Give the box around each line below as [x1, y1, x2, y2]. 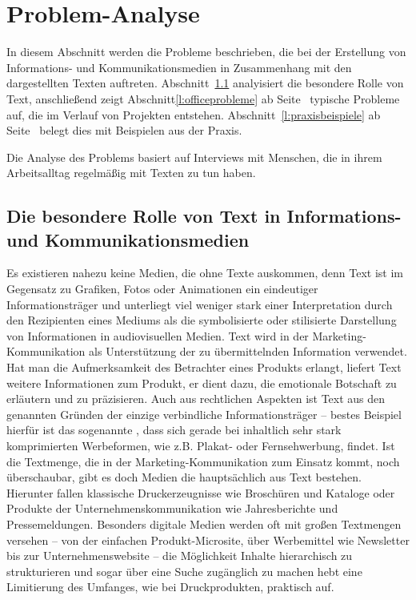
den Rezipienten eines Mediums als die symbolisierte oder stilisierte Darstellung [6, 312, 397, 328]
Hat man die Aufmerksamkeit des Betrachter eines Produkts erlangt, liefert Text [6, 359, 402, 376]
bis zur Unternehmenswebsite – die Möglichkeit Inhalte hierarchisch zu [6, 547, 353, 564]
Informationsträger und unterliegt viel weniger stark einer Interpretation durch [6, 296, 393, 312]
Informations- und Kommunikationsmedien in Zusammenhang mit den [6, 58, 352, 75]
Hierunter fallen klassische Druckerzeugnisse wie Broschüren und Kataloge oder [6, 484, 395, 501]
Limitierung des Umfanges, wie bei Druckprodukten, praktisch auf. [6, 578, 334, 595]
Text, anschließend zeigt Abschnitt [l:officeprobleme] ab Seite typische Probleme [6, 90, 400, 107]
